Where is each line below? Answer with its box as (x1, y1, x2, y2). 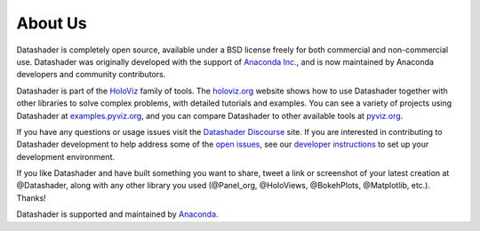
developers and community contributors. (16, 69, 166, 80)
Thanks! (16, 192, 46, 203)
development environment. (16, 151, 116, 162)
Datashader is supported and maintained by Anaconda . (16, 209, 219, 219)
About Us (16, 13, 88, 33)
